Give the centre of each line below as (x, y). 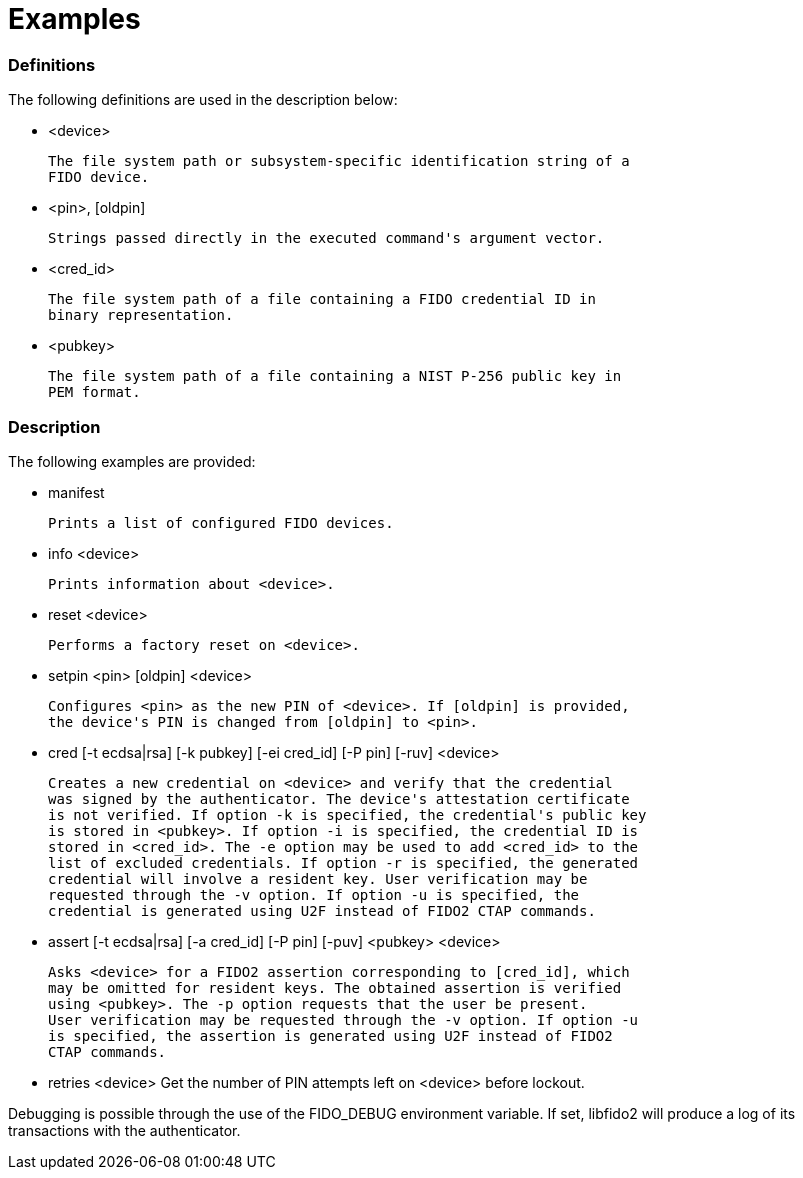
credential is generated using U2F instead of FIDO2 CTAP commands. (322, 910)
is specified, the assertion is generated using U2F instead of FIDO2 (330, 1035)
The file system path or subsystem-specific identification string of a (339, 161)
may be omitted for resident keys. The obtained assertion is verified (335, 987)
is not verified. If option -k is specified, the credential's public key (347, 814)
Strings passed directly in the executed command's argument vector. (326, 238)
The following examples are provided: (132, 461)
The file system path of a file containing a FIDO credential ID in (322, 299)
